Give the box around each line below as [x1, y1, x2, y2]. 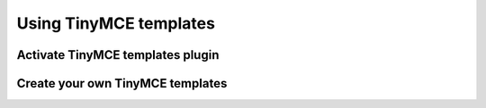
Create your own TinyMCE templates [16, 76, 228, 91]
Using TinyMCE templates [16, 13, 216, 33]
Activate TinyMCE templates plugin [16, 47, 220, 62]
